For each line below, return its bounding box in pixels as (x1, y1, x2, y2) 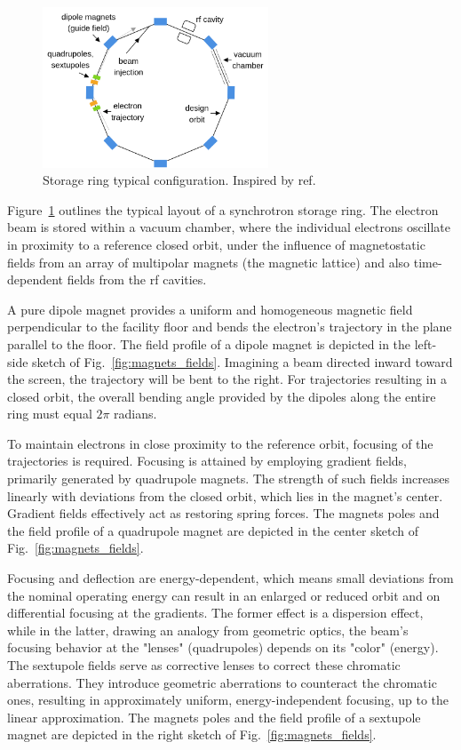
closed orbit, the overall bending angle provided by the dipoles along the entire (7, 387, 436, 405)
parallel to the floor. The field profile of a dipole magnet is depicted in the (7, 334, 411, 353)
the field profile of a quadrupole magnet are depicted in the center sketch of (7, 521, 419, 539)
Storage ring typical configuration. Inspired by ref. (43, 171, 316, 189)
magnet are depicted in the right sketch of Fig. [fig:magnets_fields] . (7, 725, 377, 744)
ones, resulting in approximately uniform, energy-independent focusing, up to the (7, 690, 449, 709)
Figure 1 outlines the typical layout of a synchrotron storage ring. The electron (7, 200, 439, 219)
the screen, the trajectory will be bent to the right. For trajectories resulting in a (7, 370, 448, 388)
